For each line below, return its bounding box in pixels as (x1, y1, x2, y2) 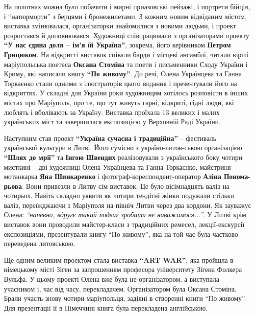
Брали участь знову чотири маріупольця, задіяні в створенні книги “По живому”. (4, 293, 246, 303)
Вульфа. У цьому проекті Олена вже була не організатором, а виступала (4, 274, 220, 284)
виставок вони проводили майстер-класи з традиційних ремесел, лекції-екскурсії (4, 219, 245, 229)
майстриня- (200, 161, 233, 172)
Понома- (224, 171, 251, 181)
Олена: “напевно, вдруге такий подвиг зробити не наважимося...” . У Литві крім (4, 209, 246, 220)
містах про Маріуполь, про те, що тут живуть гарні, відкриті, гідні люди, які (4, 97, 234, 107)
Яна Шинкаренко (39, 171, 96, 181)
